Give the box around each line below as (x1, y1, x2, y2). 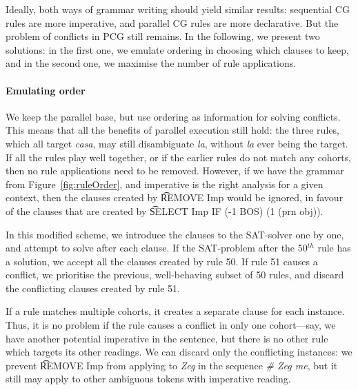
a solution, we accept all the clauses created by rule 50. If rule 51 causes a (6, 254, 318, 268)
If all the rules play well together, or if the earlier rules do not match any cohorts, (6, 150, 351, 164)
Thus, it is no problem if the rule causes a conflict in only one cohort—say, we (6, 318, 336, 332)
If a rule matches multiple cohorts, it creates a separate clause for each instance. (6, 304, 345, 318)
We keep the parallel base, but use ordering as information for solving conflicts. (6, 109, 341, 123)
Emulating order (6, 83, 86, 97)
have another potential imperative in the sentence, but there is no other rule (6, 331, 328, 345)
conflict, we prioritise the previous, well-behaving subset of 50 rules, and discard (6, 267, 344, 282)
